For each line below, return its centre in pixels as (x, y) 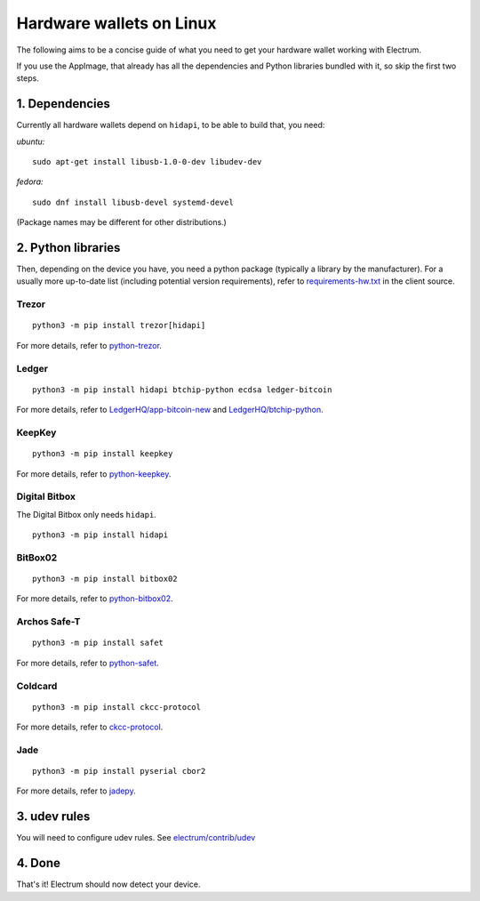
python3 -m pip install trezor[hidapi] (119, 326)
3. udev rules (53, 817)
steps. (28, 78)
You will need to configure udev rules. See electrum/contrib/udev (136, 838)
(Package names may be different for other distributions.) (121, 222)
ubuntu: (31, 141)
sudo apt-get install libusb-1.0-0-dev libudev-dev (147, 162)
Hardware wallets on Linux (116, 23)
